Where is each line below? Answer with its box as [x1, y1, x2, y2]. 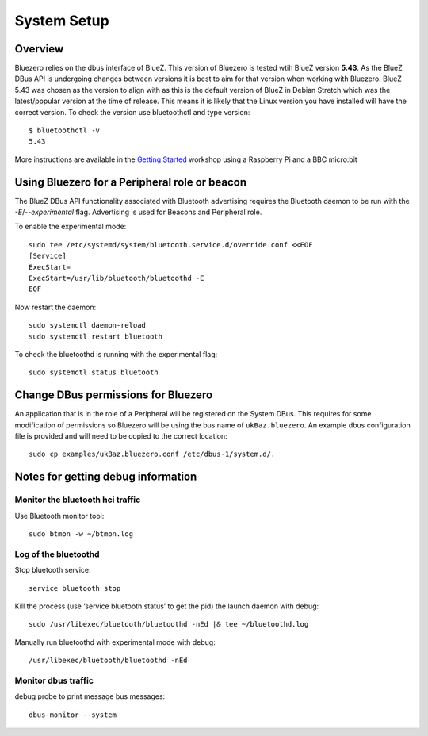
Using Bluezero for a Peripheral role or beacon [14, 175, 247, 189]
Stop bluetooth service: [14, 565, 91, 575]
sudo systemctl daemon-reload [29, 321, 147, 330]
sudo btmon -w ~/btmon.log [29, 530, 134, 539]
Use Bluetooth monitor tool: [14, 511, 105, 520]
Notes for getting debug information [14, 470, 197, 484]
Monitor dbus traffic [14, 675, 94, 686]
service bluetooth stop [29, 584, 121, 592]
